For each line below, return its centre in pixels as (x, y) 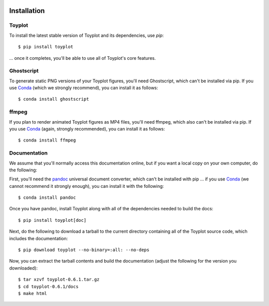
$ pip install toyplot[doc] (52, 220)
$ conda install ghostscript (54, 99)
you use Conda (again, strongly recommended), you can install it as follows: (87, 129)
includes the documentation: (39, 238)
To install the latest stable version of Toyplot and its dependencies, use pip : (86, 35)
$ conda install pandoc (47, 198)
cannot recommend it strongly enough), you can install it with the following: (87, 186)
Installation (27, 11)
